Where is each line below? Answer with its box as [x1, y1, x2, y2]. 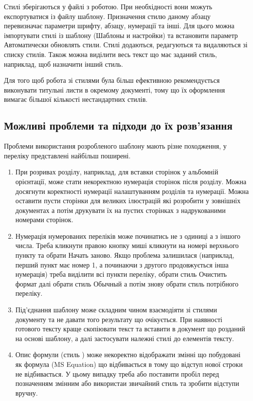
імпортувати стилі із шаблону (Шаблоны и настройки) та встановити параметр [4, 30, 238, 40]
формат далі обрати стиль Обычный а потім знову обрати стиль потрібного [15, 278, 239, 288]
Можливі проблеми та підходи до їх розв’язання [4, 118, 233, 133]
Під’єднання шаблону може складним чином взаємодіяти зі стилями [15, 305, 217, 315]
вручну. [15, 387, 38, 398]
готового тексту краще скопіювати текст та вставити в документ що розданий [15, 324, 245, 334]
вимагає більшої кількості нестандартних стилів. [4, 94, 148, 104]
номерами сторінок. [15, 214, 73, 225]
